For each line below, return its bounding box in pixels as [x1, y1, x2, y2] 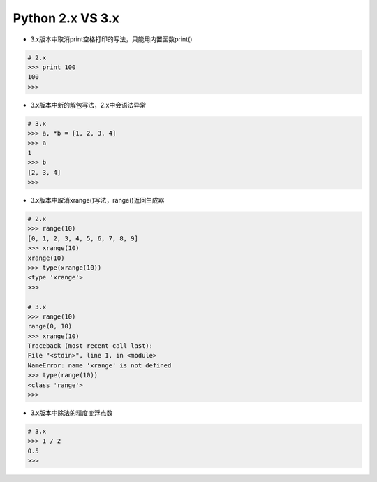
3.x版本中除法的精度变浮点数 [30, 409, 113, 417]
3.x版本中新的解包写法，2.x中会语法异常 [30, 101, 147, 109]
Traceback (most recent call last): [27, 342, 154, 350]
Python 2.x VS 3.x [13, 10, 120, 26]
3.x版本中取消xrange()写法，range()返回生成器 [30, 196, 165, 204]
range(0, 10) [27, 322, 73, 330]
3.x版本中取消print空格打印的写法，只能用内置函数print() [30, 35, 193, 43]
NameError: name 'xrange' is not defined [27, 361, 172, 370]
